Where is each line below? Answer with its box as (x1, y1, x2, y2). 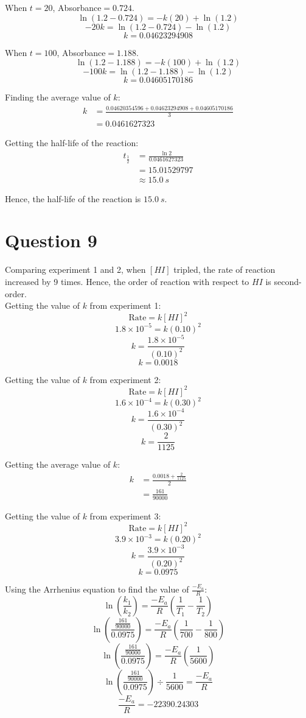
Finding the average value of (5, 91, 111, 104)
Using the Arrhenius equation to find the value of (5, 583, 189, 596)
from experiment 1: (89, 299, 161, 312)
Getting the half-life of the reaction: (5, 136, 139, 149)
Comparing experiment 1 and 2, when (5, 263, 146, 276)
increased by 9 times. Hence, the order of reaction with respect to (5, 275, 249, 287)
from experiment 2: (89, 373, 161, 385)
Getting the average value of (5, 458, 111, 471)
